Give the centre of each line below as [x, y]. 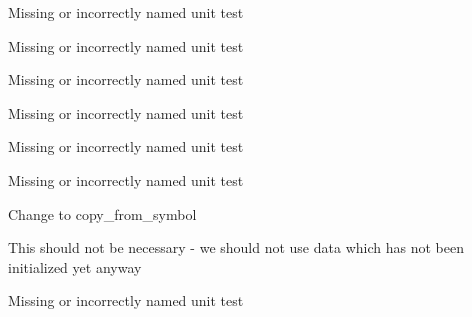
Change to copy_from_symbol [102, 213]
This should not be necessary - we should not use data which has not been [236, 247]
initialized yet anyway [75, 266]
